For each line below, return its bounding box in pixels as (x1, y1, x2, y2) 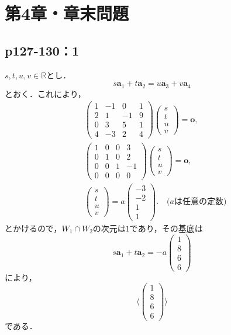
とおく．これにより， (5, 87, 86, 99)
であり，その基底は (129, 222, 203, 234)
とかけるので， (5, 222, 62, 234)
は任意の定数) (174, 198, 227, 206)
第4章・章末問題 (5, 1, 129, 25)
